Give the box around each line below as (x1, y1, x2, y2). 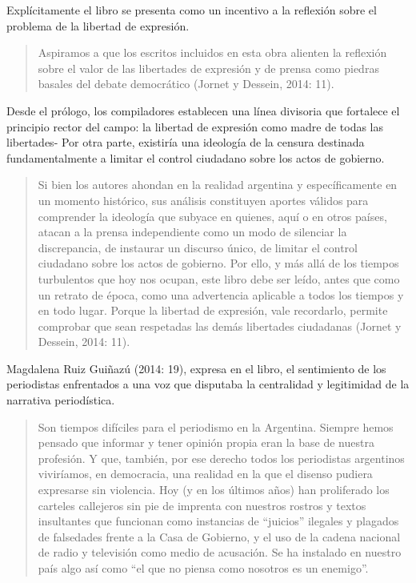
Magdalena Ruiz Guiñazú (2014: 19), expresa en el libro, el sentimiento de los (6, 360, 386, 376)
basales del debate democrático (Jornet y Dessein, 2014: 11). (38, 75, 334, 92)
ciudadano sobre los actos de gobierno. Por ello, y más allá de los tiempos (38, 255, 399, 271)
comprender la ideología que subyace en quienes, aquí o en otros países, (38, 207, 387, 224)
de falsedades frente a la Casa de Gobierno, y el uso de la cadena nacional (38, 528, 401, 545)
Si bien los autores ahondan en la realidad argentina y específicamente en (38, 176, 398, 193)
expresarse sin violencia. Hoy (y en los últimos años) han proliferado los (38, 481, 390, 498)
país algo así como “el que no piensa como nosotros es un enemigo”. (38, 560, 369, 576)
